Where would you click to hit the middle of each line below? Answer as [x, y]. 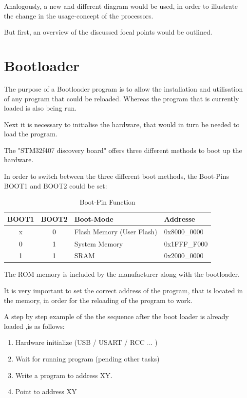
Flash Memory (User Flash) [116, 231]
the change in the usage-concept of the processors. [79, 15]
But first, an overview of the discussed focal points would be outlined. [108, 32]
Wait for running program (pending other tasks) [87, 359]
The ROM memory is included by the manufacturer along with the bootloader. [122, 274]
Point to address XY [46, 391]
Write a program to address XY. [64, 375]
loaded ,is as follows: [34, 326]
